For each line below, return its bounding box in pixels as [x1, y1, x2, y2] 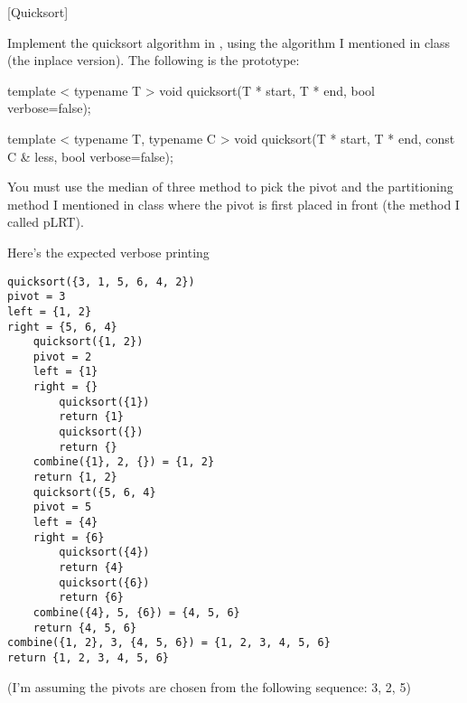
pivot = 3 [7, 290, 66, 304]
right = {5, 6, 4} [7, 320, 117, 333]
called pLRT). [7, 212, 84, 231]
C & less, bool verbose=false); [7, 146, 173, 165]
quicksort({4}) [59, 546, 150, 559]
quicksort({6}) [59, 576, 150, 589]
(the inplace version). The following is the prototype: [7, 51, 300, 70]
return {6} [59, 591, 124, 605]
